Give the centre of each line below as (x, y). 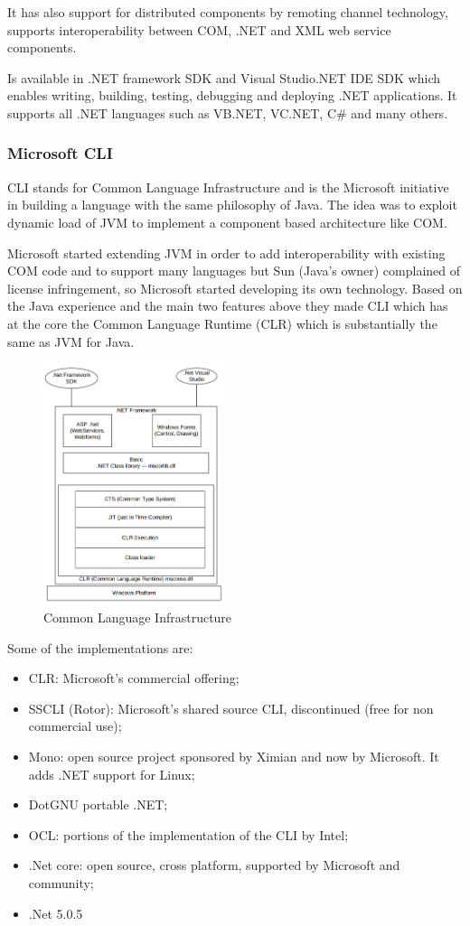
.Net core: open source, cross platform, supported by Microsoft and (214, 865)
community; (61, 882)
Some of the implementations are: (100, 647)
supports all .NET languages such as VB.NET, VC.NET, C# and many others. (228, 112)
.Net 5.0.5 (56, 913)
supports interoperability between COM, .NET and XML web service (199, 29)
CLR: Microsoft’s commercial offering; (134, 678)
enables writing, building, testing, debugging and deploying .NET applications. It (232, 95)
